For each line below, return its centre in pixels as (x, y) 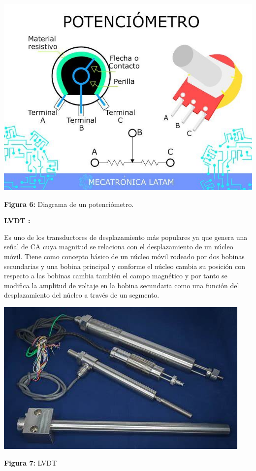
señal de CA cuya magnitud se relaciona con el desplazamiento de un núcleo (119, 247)
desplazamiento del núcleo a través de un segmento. (82, 295)
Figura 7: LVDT (31, 462)
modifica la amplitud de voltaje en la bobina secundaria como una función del (122, 285)
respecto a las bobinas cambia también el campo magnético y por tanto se (116, 276)
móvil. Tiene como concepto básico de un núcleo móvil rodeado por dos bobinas (124, 256)
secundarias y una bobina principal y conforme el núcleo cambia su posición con (125, 266)
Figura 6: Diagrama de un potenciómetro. (69, 204)
